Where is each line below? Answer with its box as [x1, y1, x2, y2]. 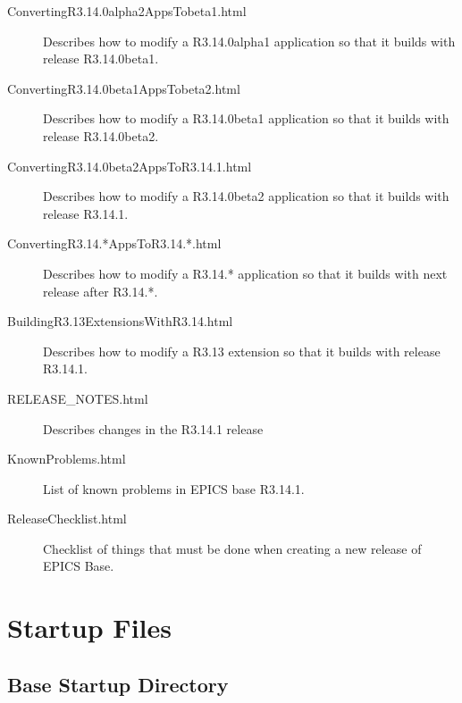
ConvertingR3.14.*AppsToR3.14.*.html [7, 234, 222, 253]
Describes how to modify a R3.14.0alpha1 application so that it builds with [43, 31, 456, 50]
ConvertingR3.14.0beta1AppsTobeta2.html [7, 79, 240, 97]
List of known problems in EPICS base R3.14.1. [43, 479, 305, 498]
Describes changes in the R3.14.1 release [43, 419, 264, 438]
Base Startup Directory [7, 670, 229, 698]
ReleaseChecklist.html [7, 509, 127, 528]
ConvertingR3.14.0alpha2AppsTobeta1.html [7, 2, 247, 20]
